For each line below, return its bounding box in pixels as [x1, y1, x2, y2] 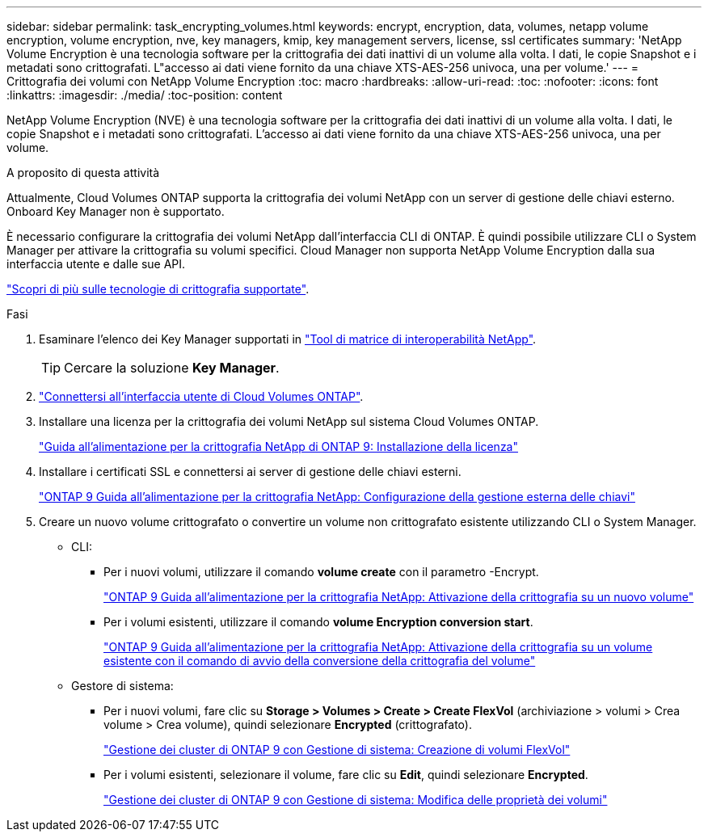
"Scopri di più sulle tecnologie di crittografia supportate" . [6, 282, 310, 296]
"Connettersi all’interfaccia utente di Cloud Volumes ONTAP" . [39, 390, 364, 403]
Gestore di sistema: [71, 679, 174, 693]
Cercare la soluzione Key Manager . [64, 360, 280, 376]
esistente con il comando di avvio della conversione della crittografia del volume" [103, 654, 536, 667]
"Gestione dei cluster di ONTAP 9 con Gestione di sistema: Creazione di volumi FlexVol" [103, 743, 571, 756]
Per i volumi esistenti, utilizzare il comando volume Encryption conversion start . [103, 615, 533, 629]
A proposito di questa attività [6, 166, 160, 179]
